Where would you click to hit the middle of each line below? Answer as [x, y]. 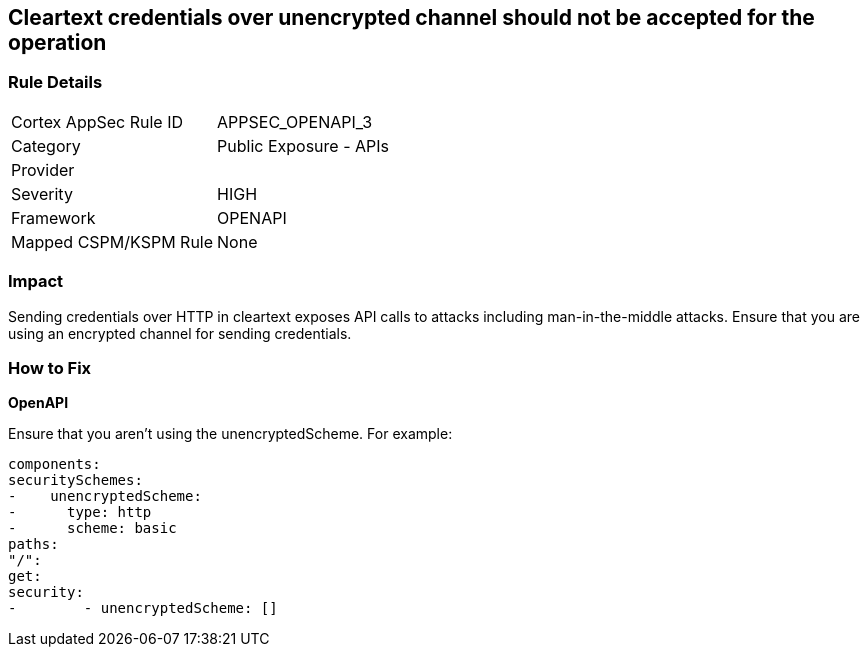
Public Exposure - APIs [303, 145]
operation [57, 42]
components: [54, 464]
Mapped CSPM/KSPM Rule [112, 241]
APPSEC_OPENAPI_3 [295, 121]
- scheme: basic [92, 528]
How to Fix [50, 367]
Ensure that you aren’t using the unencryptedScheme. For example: [230, 434]
